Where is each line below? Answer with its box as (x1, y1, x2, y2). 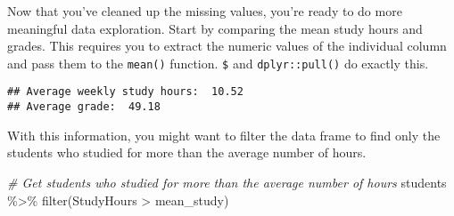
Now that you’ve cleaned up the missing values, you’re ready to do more (7, 2, 402, 20)
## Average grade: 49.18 (7, 100, 161, 114)
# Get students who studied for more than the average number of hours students (7, 172, 447, 191)
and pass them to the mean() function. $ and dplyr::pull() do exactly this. (7, 53, 429, 72)
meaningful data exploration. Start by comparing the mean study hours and (7, 19, 423, 37)
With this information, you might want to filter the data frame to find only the (7, 125, 441, 144)
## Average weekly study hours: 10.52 (7, 85, 244, 99)
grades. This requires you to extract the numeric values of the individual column (7, 36, 447, 55)
